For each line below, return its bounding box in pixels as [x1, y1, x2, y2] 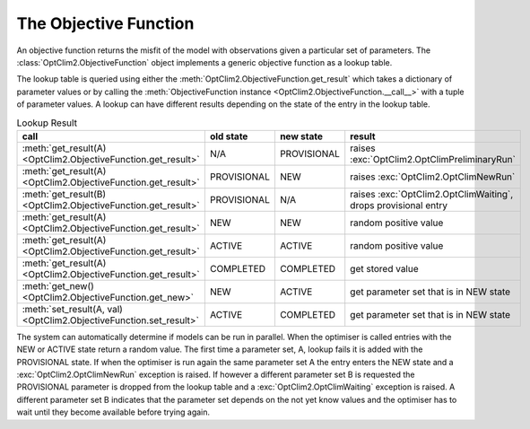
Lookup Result [16, 117, 78, 129]
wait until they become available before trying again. [16, 407, 211, 417]
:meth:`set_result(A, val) [22, 302, 123, 315]
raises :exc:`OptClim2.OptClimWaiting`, [350, 188, 514, 200]
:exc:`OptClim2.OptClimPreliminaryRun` [350, 153, 516, 165]
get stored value [350, 262, 419, 275]
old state [209, 130, 248, 143]
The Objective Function [16, 13, 195, 33]
